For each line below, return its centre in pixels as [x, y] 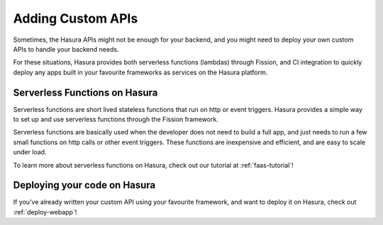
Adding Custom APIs [76, 18]
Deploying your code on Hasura [84, 185]
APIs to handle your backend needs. [66, 49]
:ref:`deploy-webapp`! [45, 212]
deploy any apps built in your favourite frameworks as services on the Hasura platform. [140, 72]
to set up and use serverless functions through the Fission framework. [116, 120]
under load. [30, 152]
